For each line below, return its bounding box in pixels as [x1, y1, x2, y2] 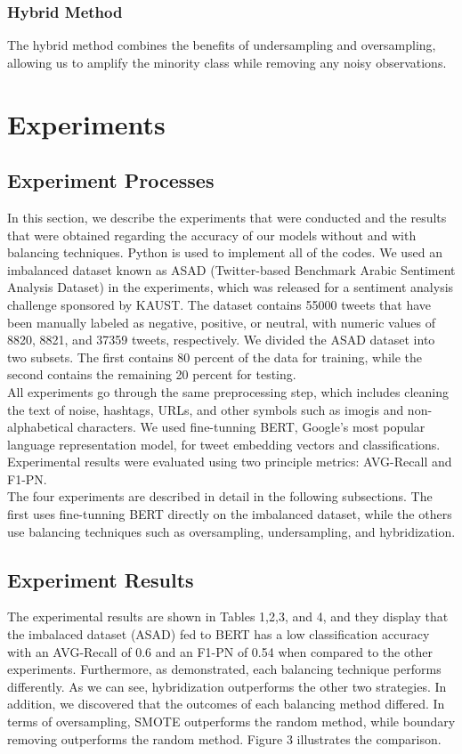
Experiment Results [7, 565, 194, 593]
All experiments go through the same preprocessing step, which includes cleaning [7, 382, 450, 401]
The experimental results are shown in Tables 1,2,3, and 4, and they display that [7, 607, 449, 626]
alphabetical [7, 418, 74, 436]
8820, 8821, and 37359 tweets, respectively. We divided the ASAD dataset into [7, 330, 435, 349]
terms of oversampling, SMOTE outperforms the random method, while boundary [7, 712, 456, 731]
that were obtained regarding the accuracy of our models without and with [7, 225, 417, 244]
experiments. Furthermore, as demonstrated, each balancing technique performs [7, 660, 442, 678]
